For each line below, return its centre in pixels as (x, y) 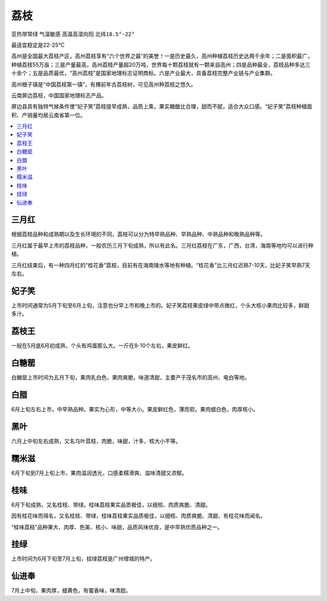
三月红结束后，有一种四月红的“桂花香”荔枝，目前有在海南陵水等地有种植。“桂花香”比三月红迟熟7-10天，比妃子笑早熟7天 (161, 265)
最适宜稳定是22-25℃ (38, 45)
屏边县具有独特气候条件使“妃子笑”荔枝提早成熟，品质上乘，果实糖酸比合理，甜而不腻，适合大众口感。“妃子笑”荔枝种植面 (162, 107)
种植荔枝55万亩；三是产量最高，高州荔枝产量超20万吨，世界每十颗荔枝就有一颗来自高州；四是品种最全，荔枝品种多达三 (161, 64)
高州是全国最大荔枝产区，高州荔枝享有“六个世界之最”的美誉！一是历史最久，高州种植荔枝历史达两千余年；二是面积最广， (162, 56)
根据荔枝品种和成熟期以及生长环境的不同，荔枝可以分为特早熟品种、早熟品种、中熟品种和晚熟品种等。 (138, 234)
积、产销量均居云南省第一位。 (48, 115)
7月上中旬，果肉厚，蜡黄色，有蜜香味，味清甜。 (71, 591)
